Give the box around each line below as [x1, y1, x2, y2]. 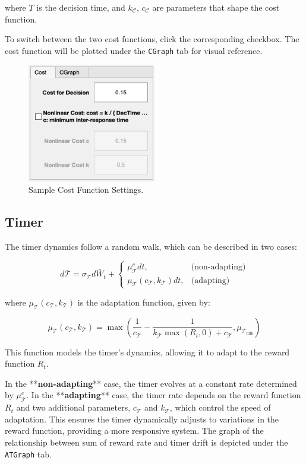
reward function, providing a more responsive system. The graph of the [5, 424, 264, 437]
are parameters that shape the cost [152, 1, 280, 13]
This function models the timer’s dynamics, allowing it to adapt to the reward [5, 345, 290, 358]
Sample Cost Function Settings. [29, 183, 144, 196]
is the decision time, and [36, 1, 125, 13]
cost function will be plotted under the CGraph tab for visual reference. [5, 44, 263, 56]
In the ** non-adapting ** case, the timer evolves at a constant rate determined [5, 377, 297, 389]
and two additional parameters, [16, 401, 131, 414]
